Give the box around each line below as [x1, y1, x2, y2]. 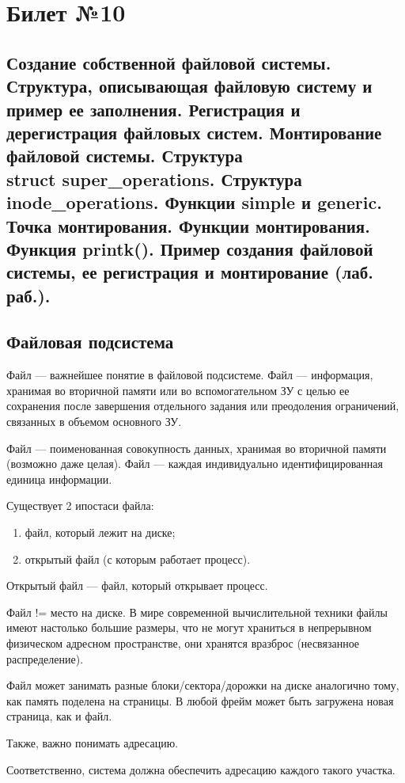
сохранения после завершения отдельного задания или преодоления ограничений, [6, 397, 399, 414]
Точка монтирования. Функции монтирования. [6, 213, 370, 238]
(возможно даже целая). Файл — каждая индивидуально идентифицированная [6, 455, 383, 472]
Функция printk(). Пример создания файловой [6, 236, 373, 260]
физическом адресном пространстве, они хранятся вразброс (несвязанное [6, 634, 360, 651]
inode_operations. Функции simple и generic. [6, 190, 382, 215]
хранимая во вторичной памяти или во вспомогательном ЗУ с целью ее [6, 382, 350, 398]
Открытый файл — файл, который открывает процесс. [6, 577, 268, 594]
